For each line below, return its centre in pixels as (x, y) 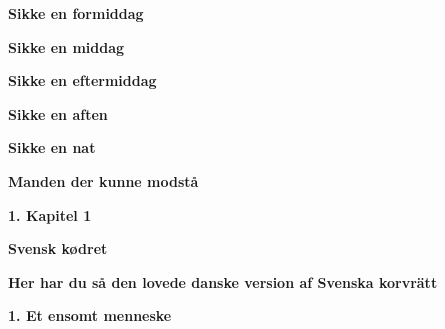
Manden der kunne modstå (103, 180)
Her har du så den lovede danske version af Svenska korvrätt (223, 281)
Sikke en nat (52, 147)
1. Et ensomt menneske (90, 315)
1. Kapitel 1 (50, 214)
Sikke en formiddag (76, 13)
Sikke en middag (66, 46)
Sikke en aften (58, 113)
